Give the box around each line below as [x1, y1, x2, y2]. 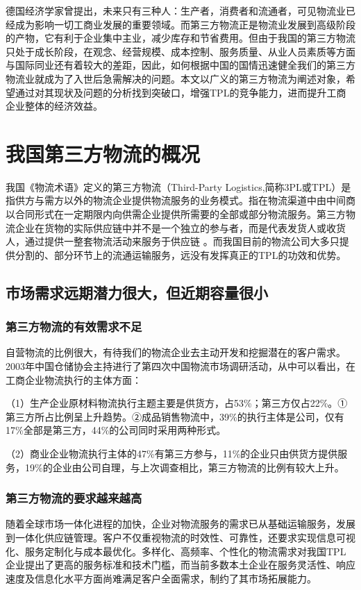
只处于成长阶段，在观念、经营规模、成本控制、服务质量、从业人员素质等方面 [6, 44, 355, 58]
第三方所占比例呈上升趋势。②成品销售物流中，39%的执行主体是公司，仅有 [6, 409, 344, 423]
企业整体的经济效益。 [6, 99, 103, 113]
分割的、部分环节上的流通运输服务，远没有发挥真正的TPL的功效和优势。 [15, 247, 346, 262]
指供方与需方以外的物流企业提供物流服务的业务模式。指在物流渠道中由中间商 [6, 193, 355, 208]
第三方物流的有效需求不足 [6, 318, 142, 335]
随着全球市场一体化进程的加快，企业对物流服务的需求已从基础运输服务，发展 [6, 516, 355, 531]
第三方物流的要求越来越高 [6, 489, 142, 507]
